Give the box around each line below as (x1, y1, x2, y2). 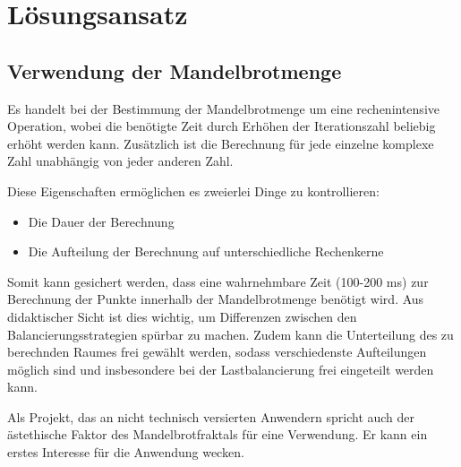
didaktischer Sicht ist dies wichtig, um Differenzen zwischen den (7, 307, 357, 325)
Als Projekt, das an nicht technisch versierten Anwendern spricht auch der (7, 407, 415, 426)
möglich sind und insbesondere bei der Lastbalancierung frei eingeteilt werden (7, 359, 434, 378)
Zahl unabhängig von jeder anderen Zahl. (7, 151, 234, 170)
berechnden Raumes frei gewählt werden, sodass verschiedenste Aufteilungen (7, 342, 427, 361)
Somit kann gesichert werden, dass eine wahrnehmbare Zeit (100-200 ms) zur (7, 272, 429, 290)
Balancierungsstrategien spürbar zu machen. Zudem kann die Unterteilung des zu (7, 324, 454, 343)
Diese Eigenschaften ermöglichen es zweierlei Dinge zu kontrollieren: (7, 181, 380, 200)
